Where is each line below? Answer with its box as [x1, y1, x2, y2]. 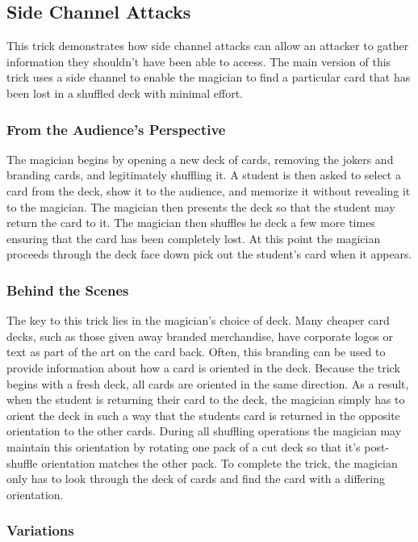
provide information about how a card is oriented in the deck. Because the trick [6, 359, 400, 376]
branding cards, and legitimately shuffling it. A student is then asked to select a [6, 166, 401, 183]
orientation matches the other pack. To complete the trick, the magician [41, 454, 398, 471]
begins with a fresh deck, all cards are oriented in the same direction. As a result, [6, 375, 409, 392]
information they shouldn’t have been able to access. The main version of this [6, 53, 391, 69]
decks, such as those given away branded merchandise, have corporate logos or [6, 327, 393, 344]
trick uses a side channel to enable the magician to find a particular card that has [6, 69, 411, 86]
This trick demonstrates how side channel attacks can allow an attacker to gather [6, 37, 409, 54]
